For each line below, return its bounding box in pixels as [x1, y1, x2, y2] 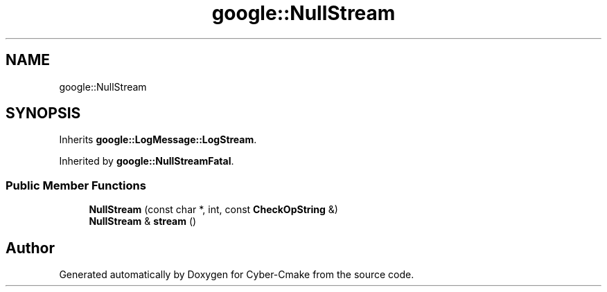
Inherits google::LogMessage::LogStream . [59, 134, 257, 146]
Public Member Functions [6, 178, 146, 192]
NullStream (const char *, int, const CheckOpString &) [89, 203, 338, 216]
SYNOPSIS [6, 104, 81, 122]
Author [6, 239, 55, 257]
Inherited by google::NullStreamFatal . [59, 155, 234, 167]
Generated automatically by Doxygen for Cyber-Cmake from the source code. [59, 268, 414, 281]
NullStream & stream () [89, 215, 197, 228]
